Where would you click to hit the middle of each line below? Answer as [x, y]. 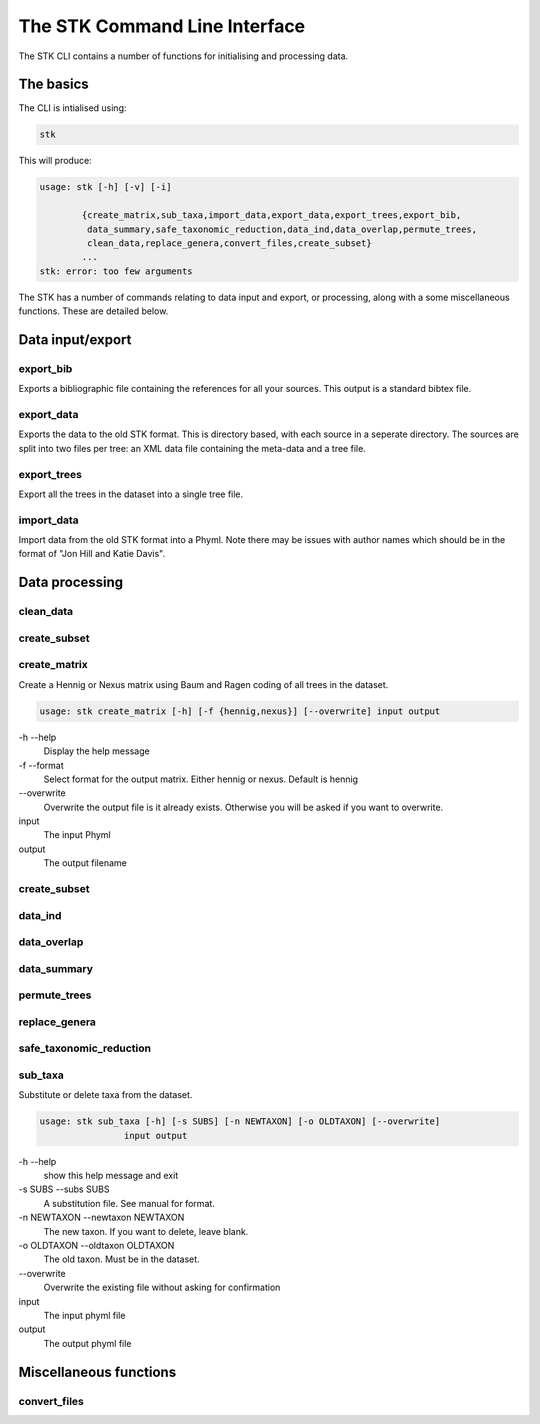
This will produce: [55, 161]
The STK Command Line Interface [162, 26]
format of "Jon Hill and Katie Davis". [91, 554]
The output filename [85, 863]
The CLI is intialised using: [72, 108]
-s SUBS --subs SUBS [64, 1189]
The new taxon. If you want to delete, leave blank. [146, 1231]
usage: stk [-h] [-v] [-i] [105, 187]
